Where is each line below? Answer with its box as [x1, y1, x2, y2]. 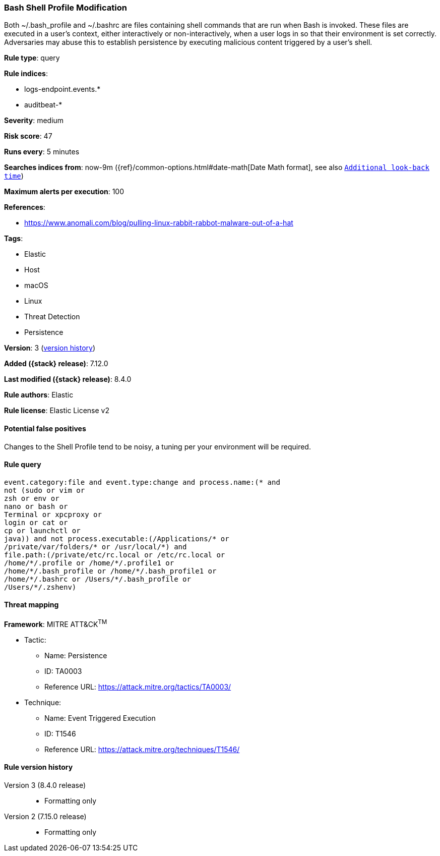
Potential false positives [4, 424, 86, 433]
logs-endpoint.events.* [24, 85, 101, 94]
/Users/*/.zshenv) [4, 583, 77, 591]
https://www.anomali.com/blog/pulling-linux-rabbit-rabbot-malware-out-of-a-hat [24, 218, 293, 227]
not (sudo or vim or [4, 486, 85, 494]
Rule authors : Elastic [4, 390, 74, 400]
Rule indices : [4, 69, 48, 78]
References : [4, 203, 45, 212]
